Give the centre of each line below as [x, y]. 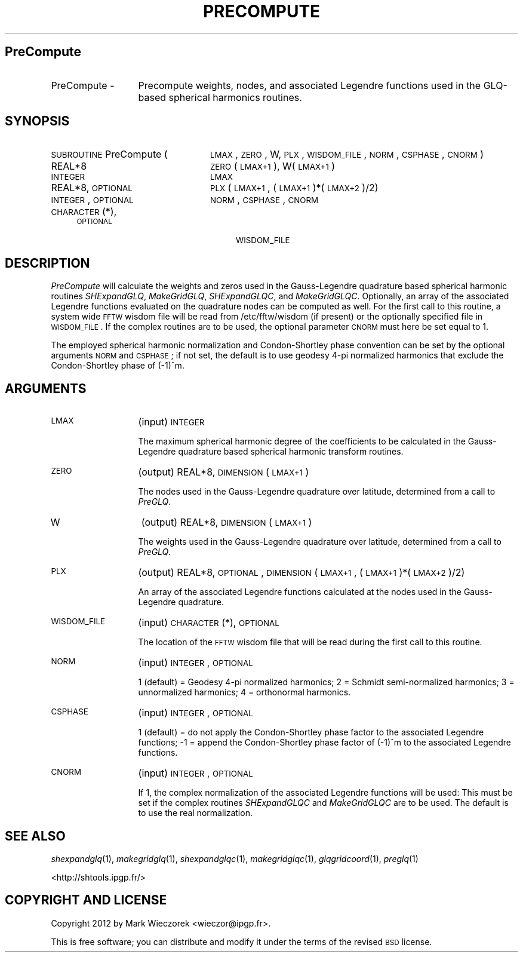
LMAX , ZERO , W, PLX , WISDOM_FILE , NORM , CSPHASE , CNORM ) [347, 154]
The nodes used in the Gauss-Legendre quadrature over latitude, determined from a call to [317, 492]
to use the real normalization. [195, 813]
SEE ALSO [35, 836]
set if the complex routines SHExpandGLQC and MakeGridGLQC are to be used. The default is [323, 803]
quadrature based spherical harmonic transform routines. [291, 452]
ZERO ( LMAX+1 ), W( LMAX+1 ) [273, 166]
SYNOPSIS [37, 121]
